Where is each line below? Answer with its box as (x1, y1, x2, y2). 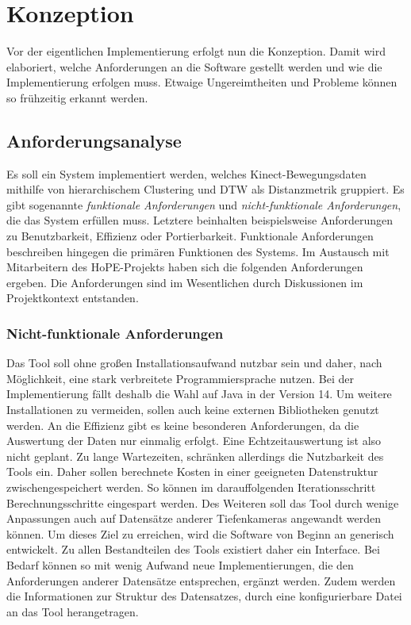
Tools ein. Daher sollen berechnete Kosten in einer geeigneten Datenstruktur (6, 463, 378, 480)
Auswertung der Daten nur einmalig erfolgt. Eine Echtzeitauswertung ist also (6, 432, 382, 449)
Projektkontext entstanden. (6, 289, 139, 306)
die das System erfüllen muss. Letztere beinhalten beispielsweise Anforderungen (6, 212, 393, 228)
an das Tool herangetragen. (6, 603, 139, 619)
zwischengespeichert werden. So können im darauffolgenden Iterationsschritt (6, 479, 376, 496)
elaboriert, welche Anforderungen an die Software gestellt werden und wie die (6, 58, 382, 75)
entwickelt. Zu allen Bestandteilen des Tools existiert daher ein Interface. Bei (6, 541, 380, 558)
